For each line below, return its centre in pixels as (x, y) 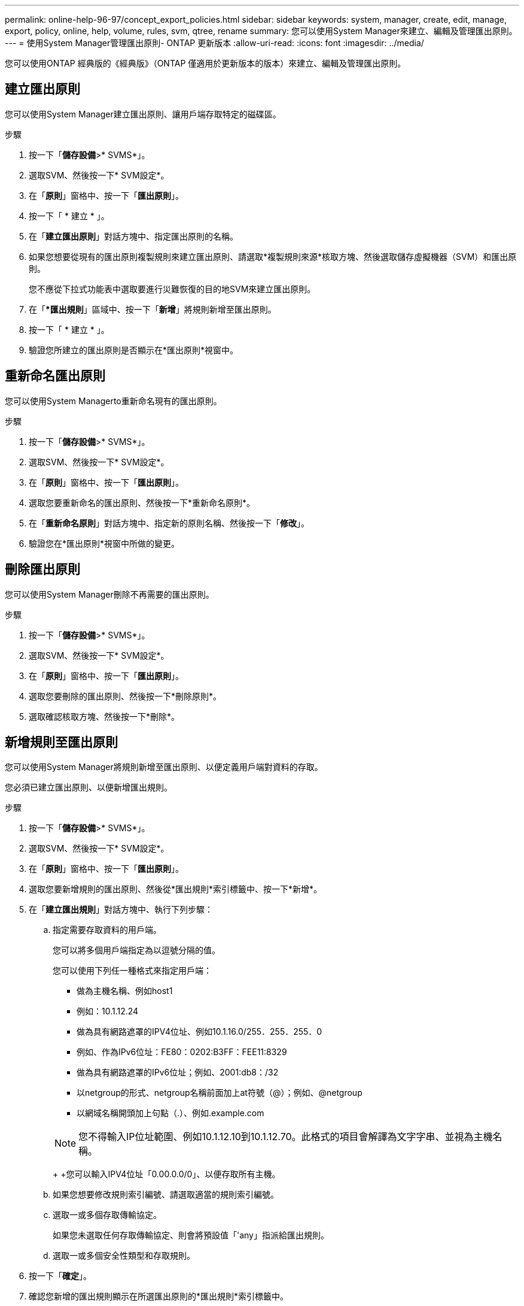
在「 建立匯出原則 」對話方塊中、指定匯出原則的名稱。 (133, 236)
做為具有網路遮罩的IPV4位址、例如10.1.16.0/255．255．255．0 (199, 1032)
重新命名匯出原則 (55, 376)
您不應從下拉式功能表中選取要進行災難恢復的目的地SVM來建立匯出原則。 (172, 289)
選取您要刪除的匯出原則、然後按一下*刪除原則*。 (125, 696)
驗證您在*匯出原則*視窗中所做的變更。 (104, 543)
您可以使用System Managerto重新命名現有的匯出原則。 (113, 401)
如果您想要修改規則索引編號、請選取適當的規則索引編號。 (166, 1195)
